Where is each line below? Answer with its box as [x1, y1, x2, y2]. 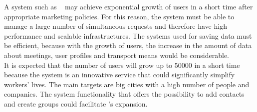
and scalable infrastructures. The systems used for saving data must [44, 30, 252, 41]
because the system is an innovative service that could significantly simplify [4, 69, 235, 80]
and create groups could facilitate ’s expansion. [4, 98, 148, 109]
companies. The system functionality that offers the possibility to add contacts [4, 89, 245, 99]
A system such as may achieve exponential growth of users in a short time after [4, 1, 253, 11]
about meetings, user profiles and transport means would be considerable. [4, 50, 230, 60]
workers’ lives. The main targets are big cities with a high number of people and [4, 79, 250, 89]
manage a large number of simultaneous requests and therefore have [4, 21, 212, 31]
